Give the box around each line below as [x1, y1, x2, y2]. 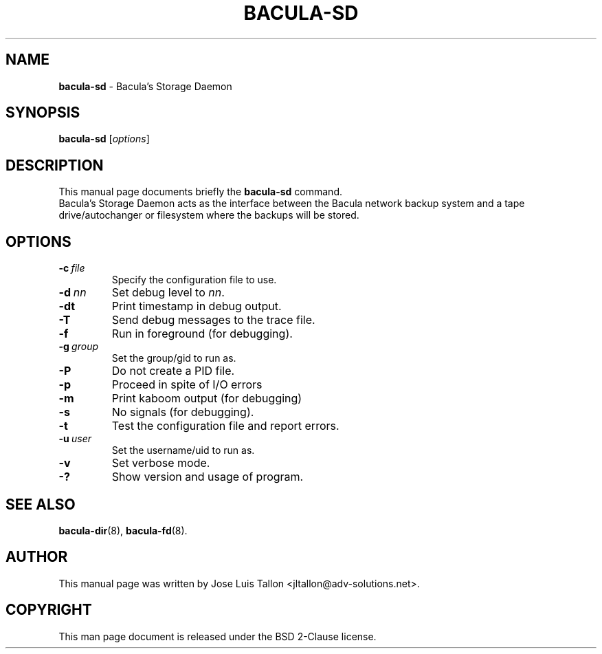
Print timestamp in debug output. [111, 299, 282, 314]
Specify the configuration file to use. [111, 274, 277, 286]
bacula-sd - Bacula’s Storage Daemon [58, 80, 232, 92]
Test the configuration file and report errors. [111, 419, 339, 433]
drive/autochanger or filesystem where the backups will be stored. [58, 209, 359, 221]
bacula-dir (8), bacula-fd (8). [58, 524, 188, 536]
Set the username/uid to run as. [111, 444, 255, 457]
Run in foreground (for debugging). [111, 327, 293, 341]
